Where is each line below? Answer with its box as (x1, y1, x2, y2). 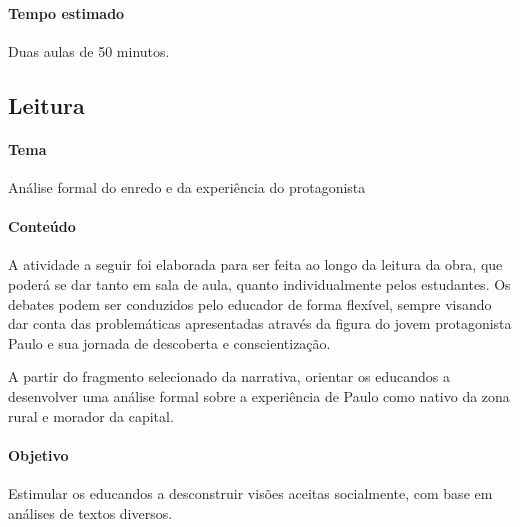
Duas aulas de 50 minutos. (8, 40, 170, 61)
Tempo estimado (8, 2, 125, 23)
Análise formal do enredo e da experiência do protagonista (8, 176, 366, 197)
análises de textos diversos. (8, 502, 173, 523)
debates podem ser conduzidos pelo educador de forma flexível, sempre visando (8, 293, 492, 314)
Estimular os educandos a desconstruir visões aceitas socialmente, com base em (8, 482, 493, 503)
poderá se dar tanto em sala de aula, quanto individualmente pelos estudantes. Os (8, 273, 511, 294)
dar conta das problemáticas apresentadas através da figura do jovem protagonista (8, 313, 512, 334)
